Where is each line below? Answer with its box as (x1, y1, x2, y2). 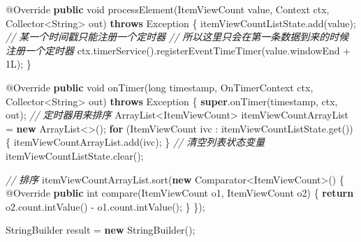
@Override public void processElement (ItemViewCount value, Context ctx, (6, 2, 330, 16)
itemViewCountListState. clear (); (6, 148, 144, 162)
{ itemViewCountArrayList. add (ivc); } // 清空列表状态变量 (6, 135, 265, 149)
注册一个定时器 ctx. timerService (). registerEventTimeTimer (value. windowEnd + (6, 43, 351, 57)
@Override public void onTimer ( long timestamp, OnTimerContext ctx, (6, 80, 314, 94)
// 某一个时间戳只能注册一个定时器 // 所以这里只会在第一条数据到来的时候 (6, 29, 349, 44)
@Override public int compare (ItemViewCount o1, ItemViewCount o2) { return (6, 186, 354, 200)
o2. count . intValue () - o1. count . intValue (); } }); (6, 199, 205, 213)
